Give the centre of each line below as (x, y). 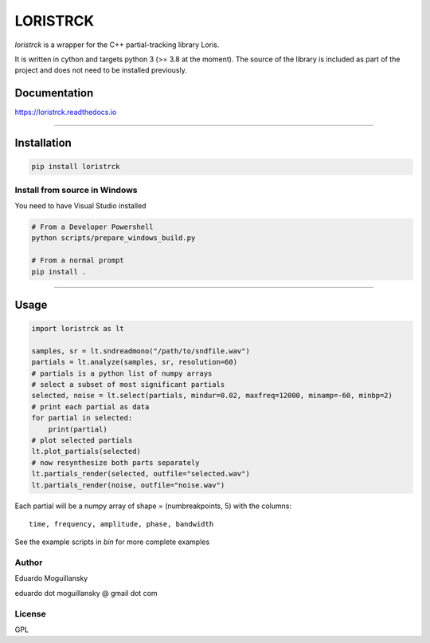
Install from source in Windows (76, 190)
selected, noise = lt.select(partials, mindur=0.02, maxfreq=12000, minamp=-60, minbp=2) (212, 396)
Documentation (54, 93)
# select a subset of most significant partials (128, 385)
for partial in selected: (82, 418)
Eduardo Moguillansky (51, 578)
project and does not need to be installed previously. (101, 70)
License (31, 613)
